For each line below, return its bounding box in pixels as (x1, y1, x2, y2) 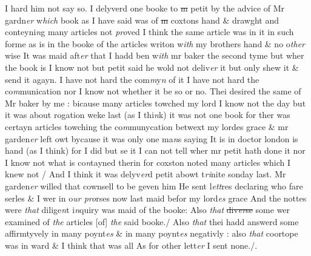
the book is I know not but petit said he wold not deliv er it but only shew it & (5, 61, 299, 73)
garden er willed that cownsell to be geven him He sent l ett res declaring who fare (5, 179, 303, 192)
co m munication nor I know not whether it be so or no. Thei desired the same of (5, 85, 301, 97)
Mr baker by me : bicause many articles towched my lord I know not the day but (5, 96, 306, 109)
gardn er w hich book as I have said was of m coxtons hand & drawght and (5, 13, 279, 26)
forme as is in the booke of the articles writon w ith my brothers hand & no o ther (5, 37, 305, 50)
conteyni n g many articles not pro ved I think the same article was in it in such (5, 25, 294, 38)
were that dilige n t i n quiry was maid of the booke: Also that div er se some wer (5, 203, 290, 216)
